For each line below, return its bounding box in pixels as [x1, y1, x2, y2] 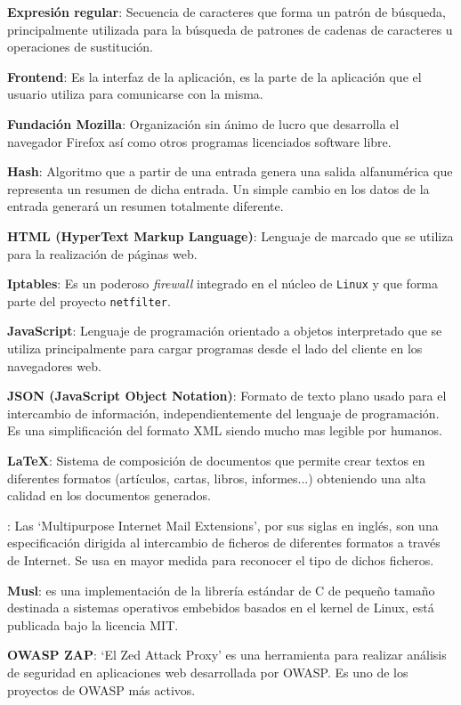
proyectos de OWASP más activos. [7, 680, 196, 699]
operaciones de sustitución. [7, 37, 153, 56]
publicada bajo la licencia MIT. [7, 615, 179, 634]
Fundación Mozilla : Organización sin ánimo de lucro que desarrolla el [7, 114, 400, 133]
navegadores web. [7, 356, 101, 375]
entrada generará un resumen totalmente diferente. [7, 197, 284, 215]
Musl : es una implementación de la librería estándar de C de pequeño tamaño [7, 580, 435, 599]
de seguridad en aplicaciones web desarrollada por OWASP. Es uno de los [7, 662, 408, 681]
